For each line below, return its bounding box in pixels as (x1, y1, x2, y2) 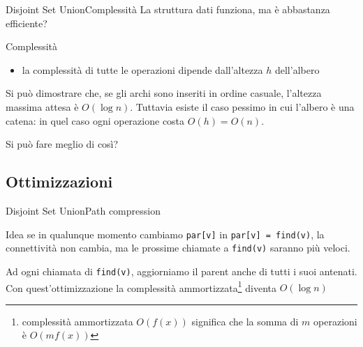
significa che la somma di (191, 314, 299, 328)
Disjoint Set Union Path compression (6, 203, 161, 217)
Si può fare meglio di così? (6, 137, 119, 151)
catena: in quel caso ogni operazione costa (6, 113, 185, 128)
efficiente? (6, 15, 47, 30)
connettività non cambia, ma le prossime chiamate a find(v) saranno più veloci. (6, 240, 350, 255)
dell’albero (274, 62, 320, 77)
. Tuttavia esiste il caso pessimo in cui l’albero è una (130, 99, 355, 114)
